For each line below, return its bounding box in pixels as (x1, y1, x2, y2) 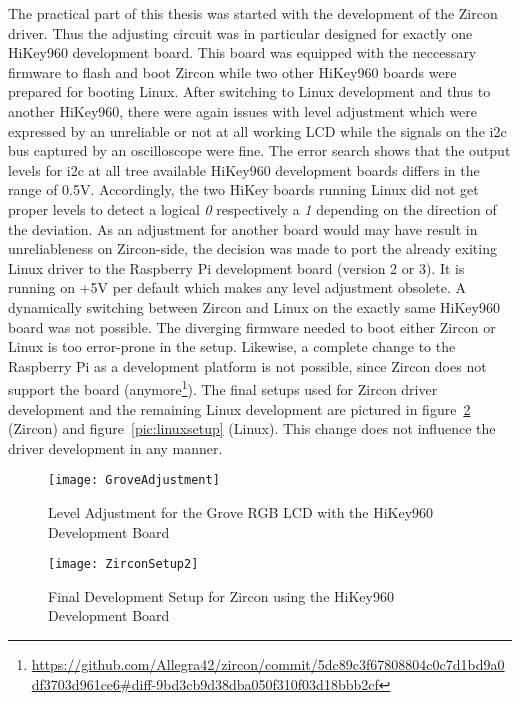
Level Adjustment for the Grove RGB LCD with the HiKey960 (48, 501, 434, 522)
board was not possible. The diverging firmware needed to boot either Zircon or (8, 316, 496, 337)
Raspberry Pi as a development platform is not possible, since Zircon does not (8, 355, 487, 376)
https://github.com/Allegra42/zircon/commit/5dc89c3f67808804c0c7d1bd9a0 (31, 654, 505, 674)
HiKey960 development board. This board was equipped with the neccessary (8, 42, 477, 63)
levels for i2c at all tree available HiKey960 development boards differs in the (8, 159, 480, 180)
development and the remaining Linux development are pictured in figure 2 (8, 398, 471, 419)
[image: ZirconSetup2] (48, 557, 199, 572)
